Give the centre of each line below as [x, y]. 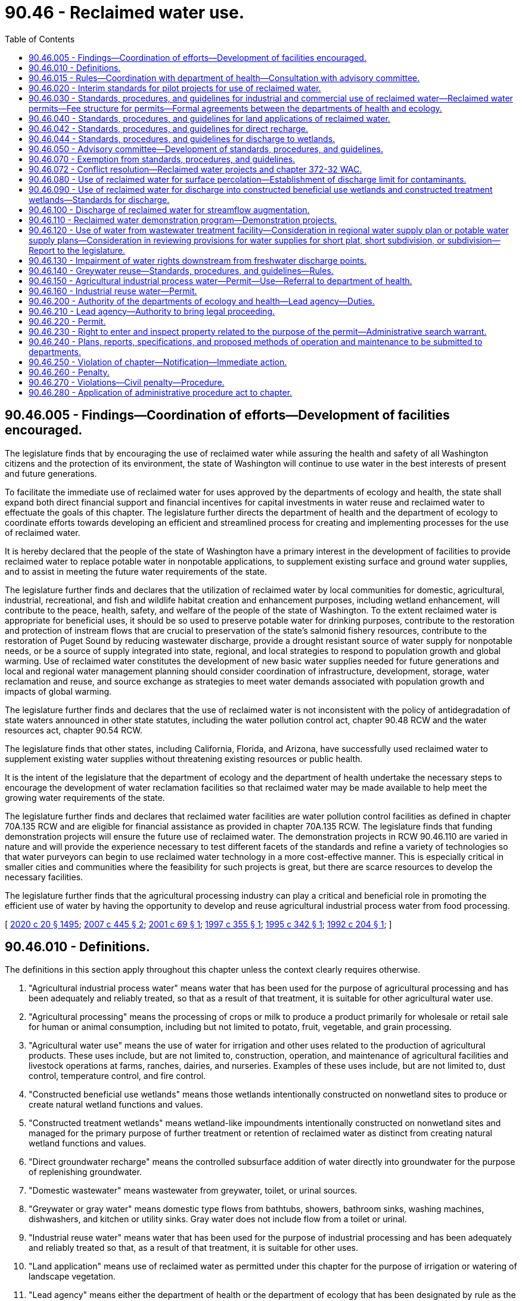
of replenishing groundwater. [85, 1172]
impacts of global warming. [58, 691]
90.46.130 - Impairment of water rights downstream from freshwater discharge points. [198, 260]
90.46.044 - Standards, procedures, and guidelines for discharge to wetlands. [182, 138]
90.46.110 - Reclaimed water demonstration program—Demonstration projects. [183, 220]
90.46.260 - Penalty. [69, 372]
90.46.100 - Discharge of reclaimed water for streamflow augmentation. [169, 209]
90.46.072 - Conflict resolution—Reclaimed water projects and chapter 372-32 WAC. [195, 169]
